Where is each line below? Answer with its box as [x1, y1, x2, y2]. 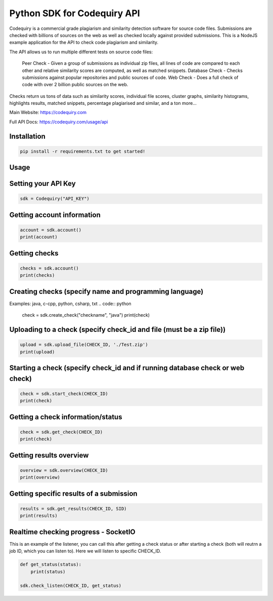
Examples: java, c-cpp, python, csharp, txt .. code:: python [9, 300, 131, 307]
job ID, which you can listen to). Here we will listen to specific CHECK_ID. [9, 548, 161, 554]
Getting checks [9, 249, 59, 257]
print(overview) [20, 474, 61, 480]
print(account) [20, 234, 58, 240]
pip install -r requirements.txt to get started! [20, 148, 146, 154]
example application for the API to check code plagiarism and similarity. [9, 40, 159, 46]
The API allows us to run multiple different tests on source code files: [9, 49, 153, 55]
